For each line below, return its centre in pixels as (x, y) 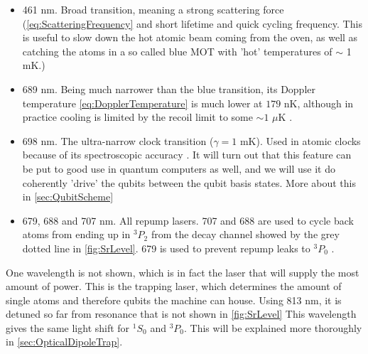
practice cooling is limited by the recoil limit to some (137, 117)
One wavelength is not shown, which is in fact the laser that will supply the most (183, 272)
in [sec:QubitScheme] (68, 197)
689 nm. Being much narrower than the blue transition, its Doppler (169, 88)
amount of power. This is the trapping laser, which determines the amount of (174, 286)
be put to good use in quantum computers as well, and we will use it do (179, 168)
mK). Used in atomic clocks (300, 140)
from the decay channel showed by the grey (245, 234)
